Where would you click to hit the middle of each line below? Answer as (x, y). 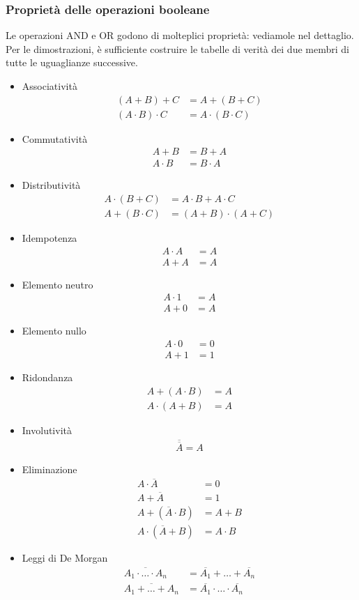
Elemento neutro (58, 284)
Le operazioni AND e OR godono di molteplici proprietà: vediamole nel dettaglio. (180, 35)
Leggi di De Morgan (65, 557)
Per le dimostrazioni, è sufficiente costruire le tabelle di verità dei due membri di (177, 48)
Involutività (47, 430)
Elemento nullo (54, 331)
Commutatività (55, 138)
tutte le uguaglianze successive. (72, 62)
